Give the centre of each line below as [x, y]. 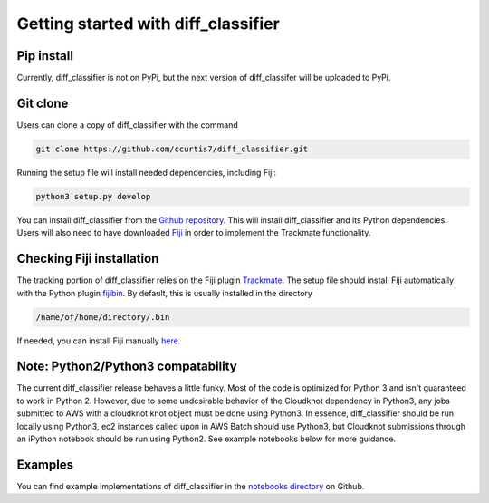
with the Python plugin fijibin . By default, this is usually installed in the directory [164, 293]
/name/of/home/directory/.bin [103, 317]
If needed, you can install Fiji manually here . [99, 341]
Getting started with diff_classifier [148, 24]
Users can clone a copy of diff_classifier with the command [128, 125]
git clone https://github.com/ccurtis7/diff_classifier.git [172, 149]
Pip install [45, 56]
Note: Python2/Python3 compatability [127, 367]
